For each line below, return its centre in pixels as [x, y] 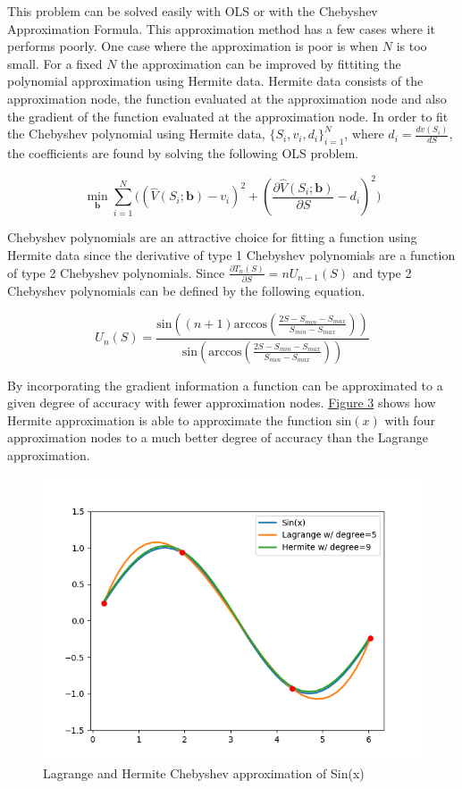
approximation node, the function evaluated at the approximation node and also [227, 98]
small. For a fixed [55, 63]
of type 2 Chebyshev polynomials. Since [116, 272]
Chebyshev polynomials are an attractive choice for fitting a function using [212, 237]
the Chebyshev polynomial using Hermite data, [136, 134]
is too [412, 46]
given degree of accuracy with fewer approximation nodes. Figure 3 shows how [222, 403]
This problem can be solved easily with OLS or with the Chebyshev [193, 11]
